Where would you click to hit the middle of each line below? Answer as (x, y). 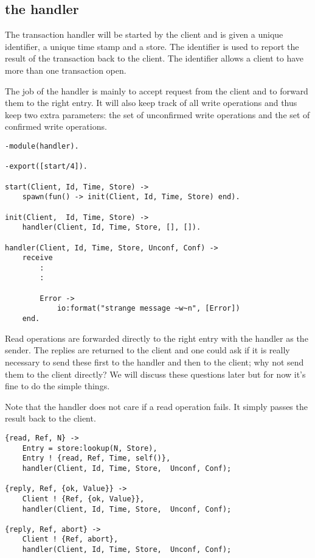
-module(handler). (42, 146)
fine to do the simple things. (57, 386)
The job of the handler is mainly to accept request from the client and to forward (157, 90)
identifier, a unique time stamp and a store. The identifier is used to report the (152, 46)
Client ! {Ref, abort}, (70, 539)
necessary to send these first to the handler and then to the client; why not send (154, 362)
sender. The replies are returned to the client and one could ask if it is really (147, 350)
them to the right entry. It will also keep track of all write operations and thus (151, 103)
